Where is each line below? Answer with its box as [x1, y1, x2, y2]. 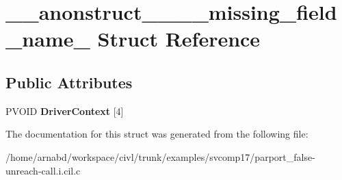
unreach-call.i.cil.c [5, 163, 81, 177]
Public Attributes [5, 71, 133, 92]
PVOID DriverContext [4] [5, 103, 124, 118]
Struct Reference [97, 25, 261, 53]
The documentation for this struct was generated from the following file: [5, 127, 308, 141]
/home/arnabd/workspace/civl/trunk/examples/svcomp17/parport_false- [5, 149, 315, 164]
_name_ [5, 25, 90, 53]
